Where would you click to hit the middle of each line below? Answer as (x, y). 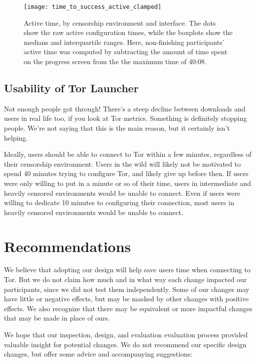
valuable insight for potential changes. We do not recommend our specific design (125, 344)
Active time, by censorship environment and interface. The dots (120, 22)
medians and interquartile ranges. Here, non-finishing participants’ (124, 42)
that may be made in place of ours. (57, 318)
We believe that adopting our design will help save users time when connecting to (127, 270)
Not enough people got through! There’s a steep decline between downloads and (125, 108)
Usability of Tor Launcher (71, 88)
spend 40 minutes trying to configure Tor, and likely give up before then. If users (126, 173)
